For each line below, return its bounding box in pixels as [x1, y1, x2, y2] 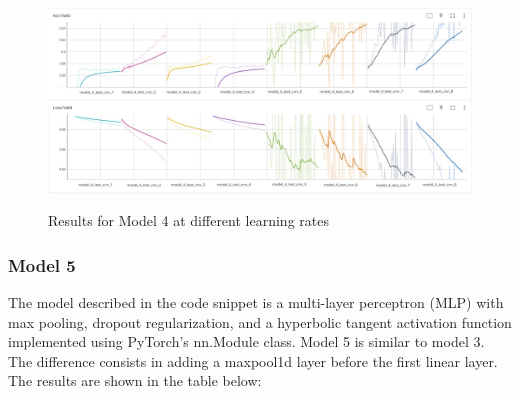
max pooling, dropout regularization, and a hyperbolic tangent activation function [8, 311, 512, 332]
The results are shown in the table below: [8, 370, 262, 391]
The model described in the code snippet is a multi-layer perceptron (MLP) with [8, 292, 504, 313]
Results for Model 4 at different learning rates [48, 210, 329, 231]
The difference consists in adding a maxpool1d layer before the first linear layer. [8, 350, 498, 371]
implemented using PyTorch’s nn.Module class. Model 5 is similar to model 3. [8, 331, 485, 352]
